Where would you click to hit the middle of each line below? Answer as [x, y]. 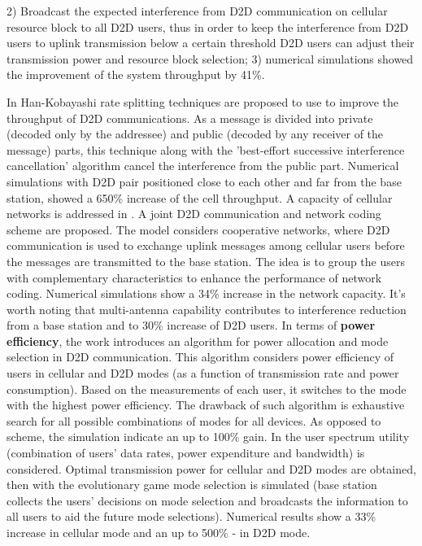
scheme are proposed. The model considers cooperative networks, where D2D [198, 229]
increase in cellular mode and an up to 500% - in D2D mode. [159, 532]
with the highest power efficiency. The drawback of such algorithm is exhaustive [206, 405]
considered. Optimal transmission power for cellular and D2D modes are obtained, [211, 468]
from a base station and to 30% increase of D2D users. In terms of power [191, 325]
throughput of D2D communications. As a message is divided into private [190, 118]
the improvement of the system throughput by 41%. [136, 74]
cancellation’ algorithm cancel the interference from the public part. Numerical [203, 166]
